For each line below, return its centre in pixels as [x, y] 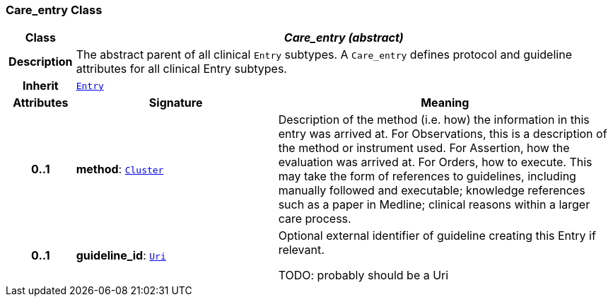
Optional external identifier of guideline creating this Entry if [437, 236]
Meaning [445, 103]
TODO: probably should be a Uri [363, 275]
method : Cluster [120, 169]
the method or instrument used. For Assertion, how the [424, 148]
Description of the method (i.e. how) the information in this [434, 120]
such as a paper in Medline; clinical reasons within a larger [434, 205]
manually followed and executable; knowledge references [432, 191]
